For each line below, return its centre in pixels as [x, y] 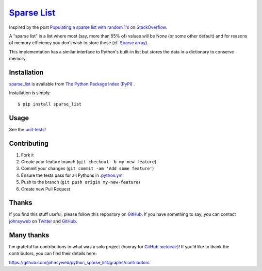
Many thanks [29, 235]
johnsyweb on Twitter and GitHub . [43, 221]
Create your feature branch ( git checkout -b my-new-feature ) [89, 162]
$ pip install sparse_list [50, 104]
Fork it [27, 155]
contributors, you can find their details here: [53, 254]
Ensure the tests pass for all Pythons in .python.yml [72, 175]
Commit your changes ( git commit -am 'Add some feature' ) [88, 169]
